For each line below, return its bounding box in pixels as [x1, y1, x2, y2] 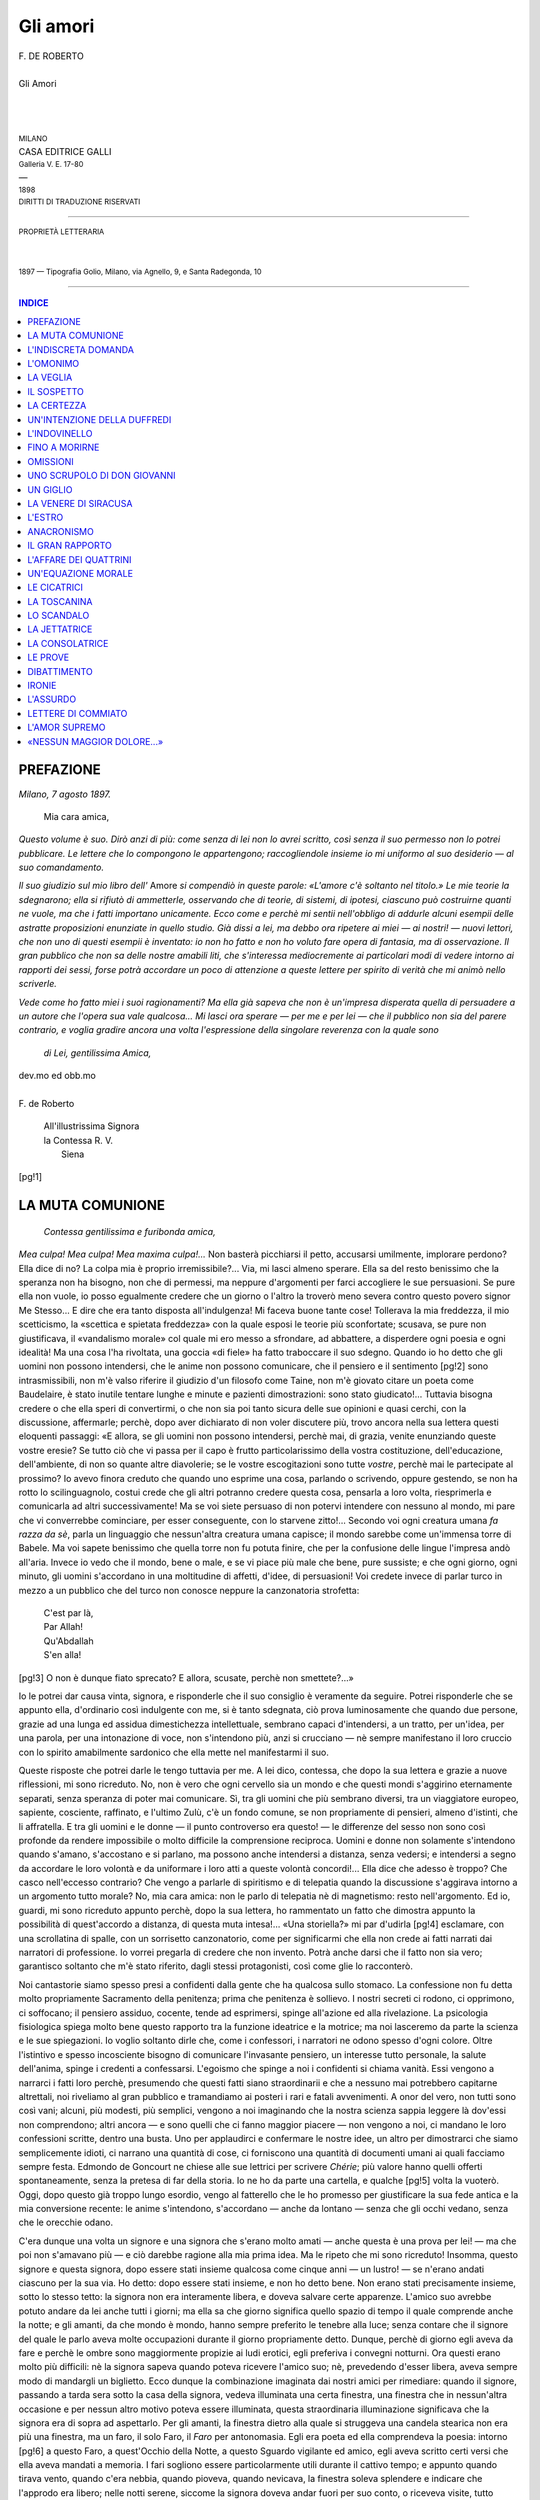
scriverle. [18, 978, 57, 990]
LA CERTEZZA [27, 400, 87, 412]
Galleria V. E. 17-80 [18, 159, 84, 169]
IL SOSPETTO [27, 385, 85, 397]
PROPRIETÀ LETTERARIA [18, 227, 105, 237]
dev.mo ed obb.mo [18, 1070, 97, 1082]
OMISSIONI [27, 455, 74, 467]
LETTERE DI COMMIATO [27, 707, 128, 719]
